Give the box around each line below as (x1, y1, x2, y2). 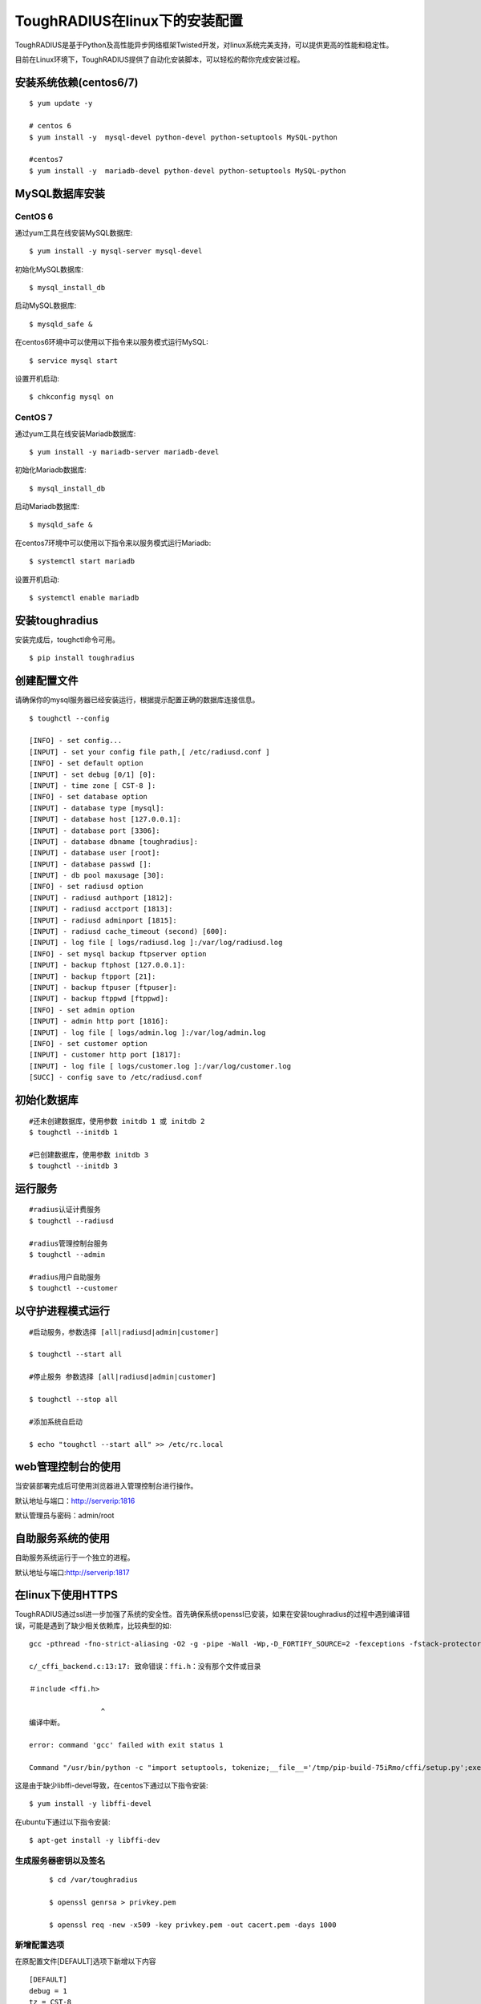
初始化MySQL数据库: (14, 265, 84, 274)
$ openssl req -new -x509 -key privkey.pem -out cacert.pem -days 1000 (49, 1920, 337, 1929)
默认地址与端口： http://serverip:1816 (14, 1496, 135, 1505)
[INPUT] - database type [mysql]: (29, 803, 164, 813)
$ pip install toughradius (29, 653, 135, 663)
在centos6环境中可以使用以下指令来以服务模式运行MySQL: (14, 337, 208, 347)
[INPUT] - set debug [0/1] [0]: (29, 770, 156, 779)
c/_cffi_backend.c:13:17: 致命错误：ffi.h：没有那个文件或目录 (29, 1662, 261, 1671)
